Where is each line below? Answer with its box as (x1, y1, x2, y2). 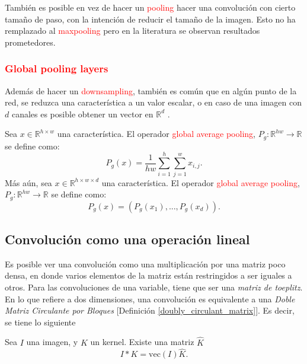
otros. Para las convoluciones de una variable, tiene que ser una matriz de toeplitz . (5, 280, 303, 293)
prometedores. (5, 36, 56, 48)
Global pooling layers (5, 61, 108, 76)
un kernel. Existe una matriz (90, 336, 194, 348)
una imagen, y (26, 336, 78, 348)
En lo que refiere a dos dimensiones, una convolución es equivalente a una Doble (5, 292, 295, 305)
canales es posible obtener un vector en (11, 107, 153, 120)
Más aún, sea (5, 176, 52, 189)
